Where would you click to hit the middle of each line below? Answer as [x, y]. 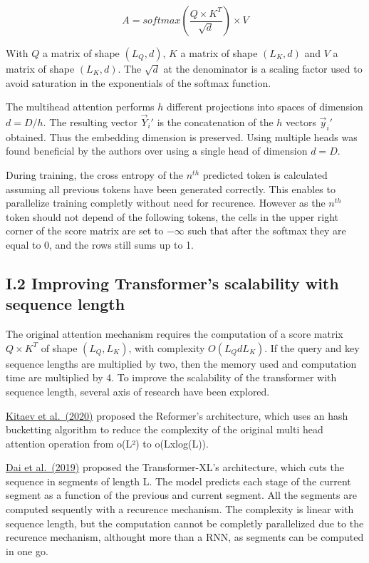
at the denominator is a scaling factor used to [263, 68]
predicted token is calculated [265, 174]
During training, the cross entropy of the [95, 174]
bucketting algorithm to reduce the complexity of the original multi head [165, 429]
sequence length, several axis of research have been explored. [138, 391]
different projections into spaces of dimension [265, 107]
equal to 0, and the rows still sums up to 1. [100, 244]
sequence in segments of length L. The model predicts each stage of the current [178, 481]
